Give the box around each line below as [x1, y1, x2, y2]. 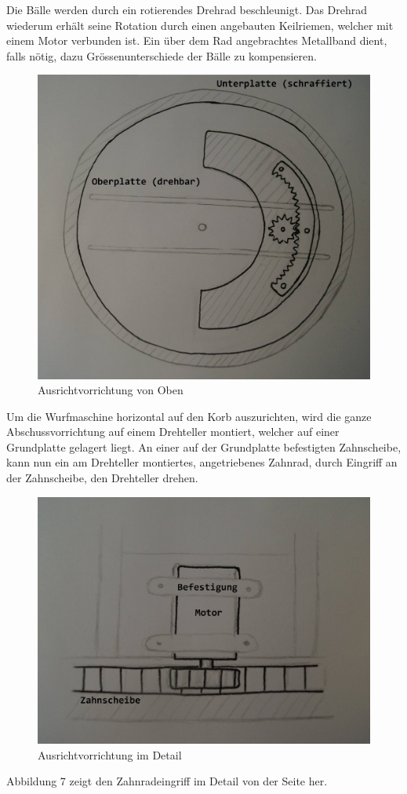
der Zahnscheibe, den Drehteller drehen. [6, 470, 198, 486]
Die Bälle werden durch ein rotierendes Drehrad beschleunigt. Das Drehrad [6, 2, 368, 17]
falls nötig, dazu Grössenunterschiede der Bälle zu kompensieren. [6, 47, 317, 64]
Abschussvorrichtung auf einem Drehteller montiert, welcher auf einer [6, 423, 340, 440]
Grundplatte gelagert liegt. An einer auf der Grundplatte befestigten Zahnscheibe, [6, 438, 402, 455]
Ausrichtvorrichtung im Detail [38, 746, 182, 763]
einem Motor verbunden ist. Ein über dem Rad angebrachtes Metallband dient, [6, 32, 387, 49]
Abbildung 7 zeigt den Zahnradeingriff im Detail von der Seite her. [6, 773, 328, 789]
